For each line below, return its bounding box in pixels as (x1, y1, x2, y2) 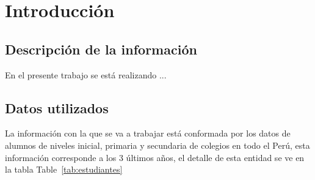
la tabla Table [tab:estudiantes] (5, 163, 123, 176)
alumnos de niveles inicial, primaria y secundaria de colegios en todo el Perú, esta (5, 138, 310, 151)
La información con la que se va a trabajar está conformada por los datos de (5, 127, 291, 140)
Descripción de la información (5, 39, 197, 58)
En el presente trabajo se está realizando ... (5, 68, 167, 81)
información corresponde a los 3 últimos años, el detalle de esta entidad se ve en (5, 151, 305, 163)
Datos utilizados (5, 98, 109, 117)
